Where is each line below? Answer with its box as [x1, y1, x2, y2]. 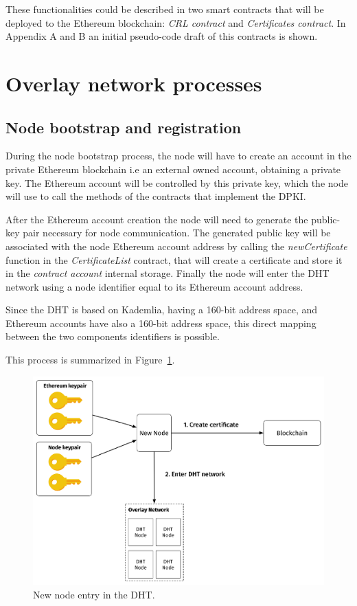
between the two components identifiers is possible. [5, 329, 220, 344]
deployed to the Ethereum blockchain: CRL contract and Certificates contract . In [5, 15, 346, 30]
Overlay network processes [5, 69, 262, 97]
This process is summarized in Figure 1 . [5, 352, 175, 367]
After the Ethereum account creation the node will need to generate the [5, 212, 308, 226]
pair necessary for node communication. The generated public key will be [23, 225, 331, 240]
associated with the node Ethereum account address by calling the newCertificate [5, 238, 347, 253]
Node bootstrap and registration [5, 116, 242, 137]
